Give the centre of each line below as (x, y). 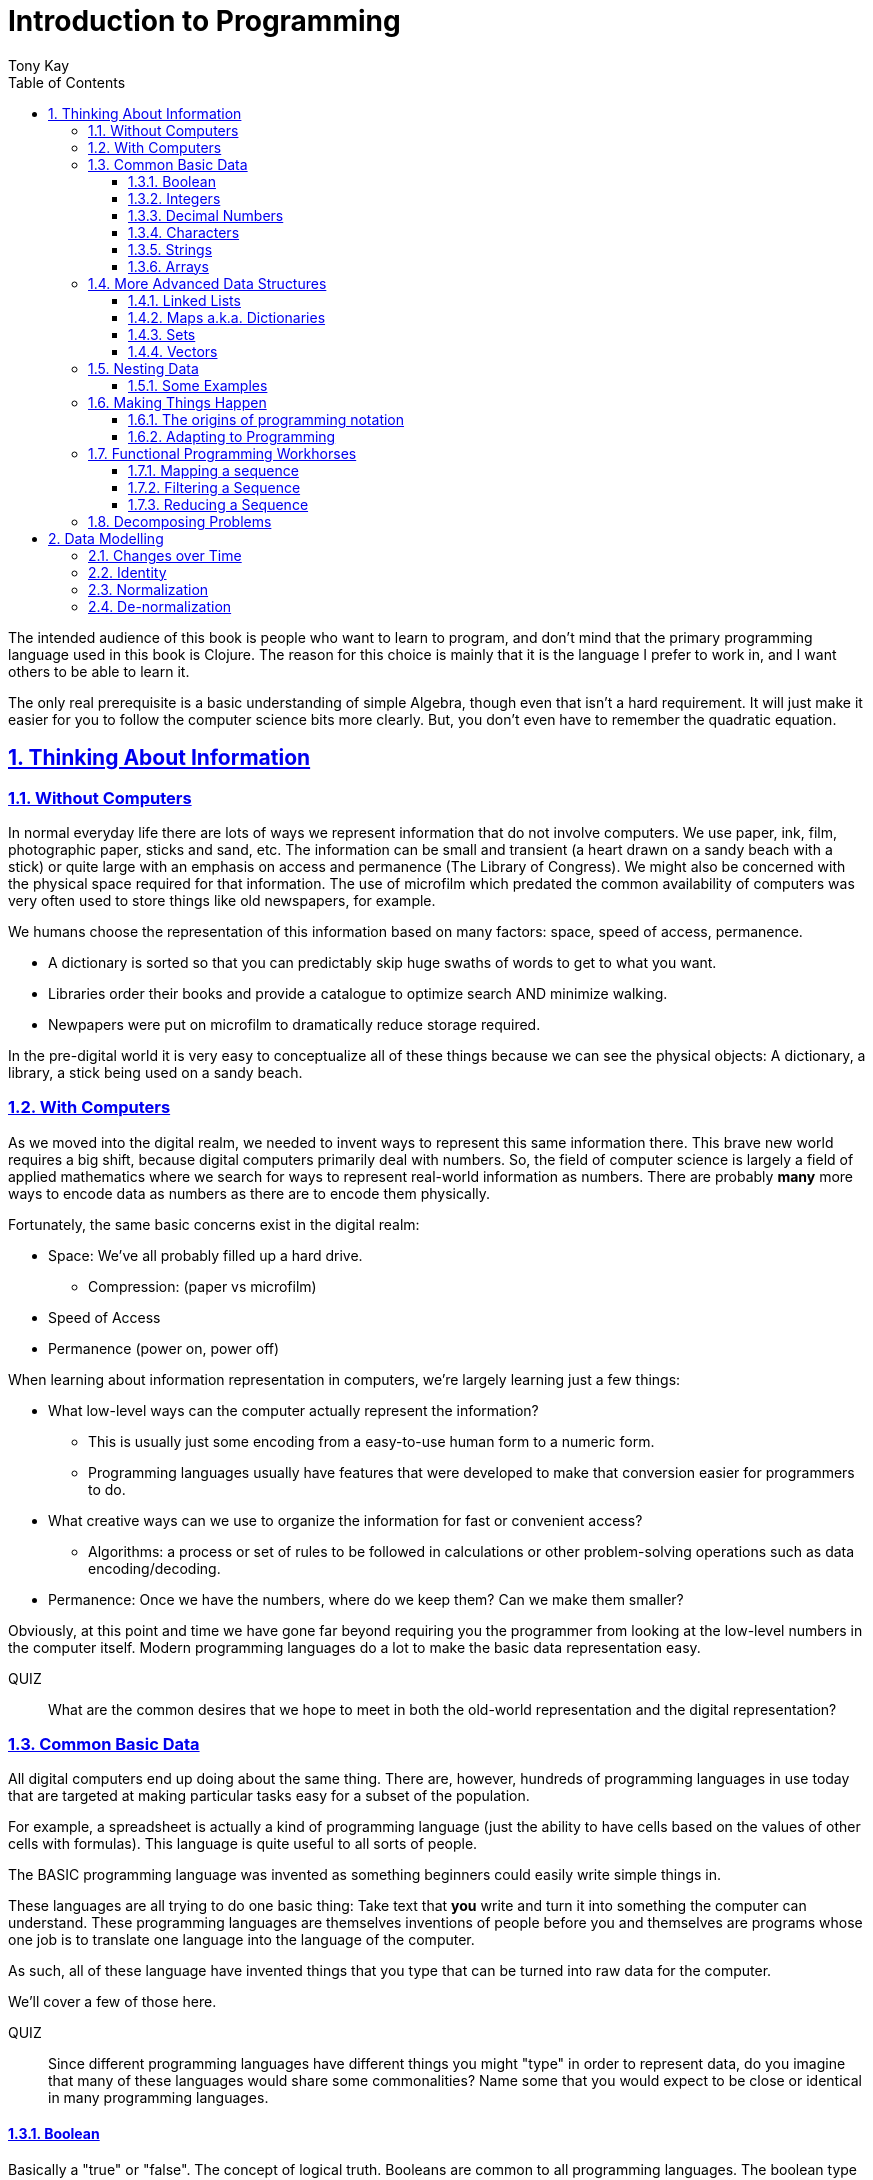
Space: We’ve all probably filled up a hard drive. (205, 1255)
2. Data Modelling (106, 538)
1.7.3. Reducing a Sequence (218, 504)
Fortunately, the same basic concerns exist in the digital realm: (214, 1224)
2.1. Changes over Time (165, 555)
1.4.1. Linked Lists (184, 300)
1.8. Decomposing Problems (180, 521)
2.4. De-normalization (160, 606)
